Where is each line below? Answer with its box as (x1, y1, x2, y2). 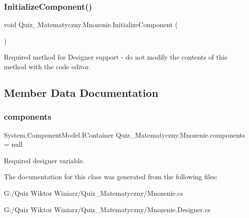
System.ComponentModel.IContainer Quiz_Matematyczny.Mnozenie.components (4, 129, 245, 140)
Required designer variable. (4, 155, 85, 165)
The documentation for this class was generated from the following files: (4, 171, 218, 182)
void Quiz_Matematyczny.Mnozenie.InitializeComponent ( (4, 19, 178, 30)
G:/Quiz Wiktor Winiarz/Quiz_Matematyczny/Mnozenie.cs (4, 187, 183, 198)
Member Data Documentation (4, 85, 159, 100)
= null (4, 139, 23, 149)
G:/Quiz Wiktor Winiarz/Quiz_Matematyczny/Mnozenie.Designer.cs (4, 204, 211, 214)
